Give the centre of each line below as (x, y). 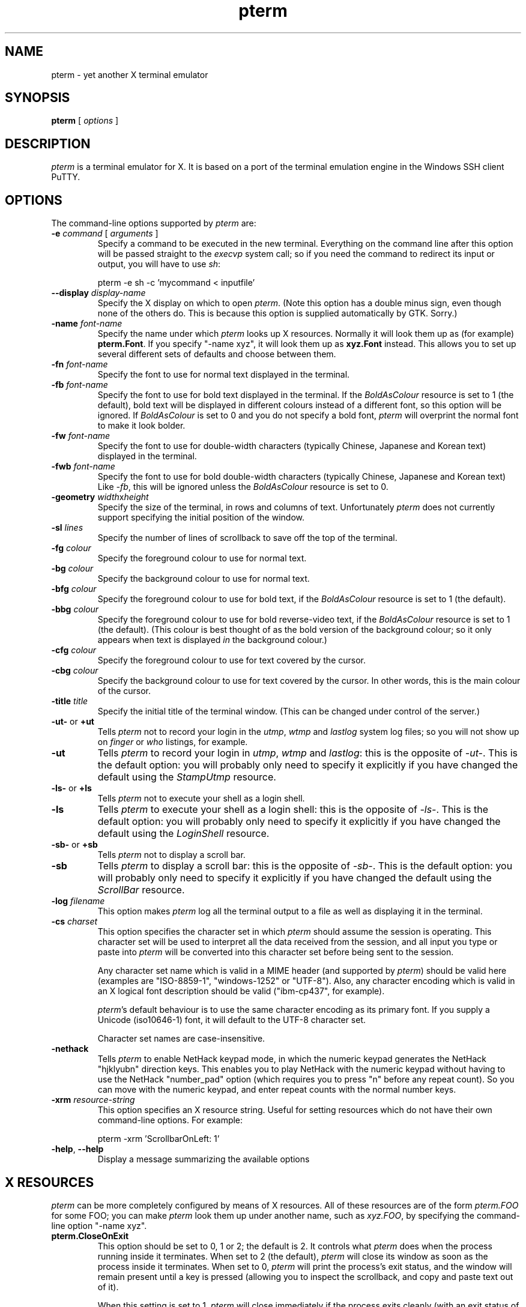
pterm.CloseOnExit (90, 1236)
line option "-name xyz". (99, 1225)
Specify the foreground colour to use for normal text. (202, 558)
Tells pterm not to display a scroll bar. (171, 855)
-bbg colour (75, 609)
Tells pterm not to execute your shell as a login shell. (201, 798)
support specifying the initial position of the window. (201, 518)
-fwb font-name (83, 466)
